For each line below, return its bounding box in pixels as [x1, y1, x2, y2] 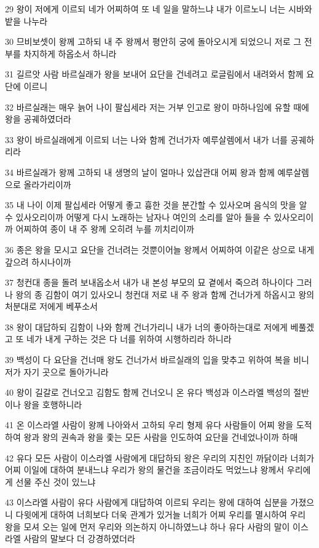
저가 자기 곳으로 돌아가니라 [5, 365, 109, 378]
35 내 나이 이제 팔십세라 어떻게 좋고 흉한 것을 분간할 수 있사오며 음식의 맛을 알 [5, 198, 307, 211]
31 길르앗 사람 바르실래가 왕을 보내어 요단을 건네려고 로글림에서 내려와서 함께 [5, 68, 304, 80]
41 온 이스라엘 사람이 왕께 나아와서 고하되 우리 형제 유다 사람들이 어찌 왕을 [5, 418, 294, 431]
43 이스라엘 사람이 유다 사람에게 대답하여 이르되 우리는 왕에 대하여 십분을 [5, 496, 288, 509]
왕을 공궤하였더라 [5, 112, 71, 125]
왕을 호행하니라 [23, 397, 82, 410]
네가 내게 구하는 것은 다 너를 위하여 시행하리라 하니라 [26, 332, 232, 345]
